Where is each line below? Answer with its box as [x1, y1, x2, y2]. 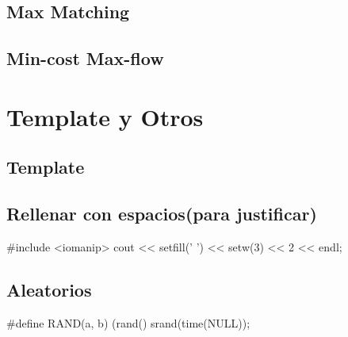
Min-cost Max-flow [6, 46, 164, 71]
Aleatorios [6, 277, 92, 301]
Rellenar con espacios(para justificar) [6, 201, 317, 226]
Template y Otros [6, 100, 204, 132]
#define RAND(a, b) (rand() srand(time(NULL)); [6, 314, 250, 331]
